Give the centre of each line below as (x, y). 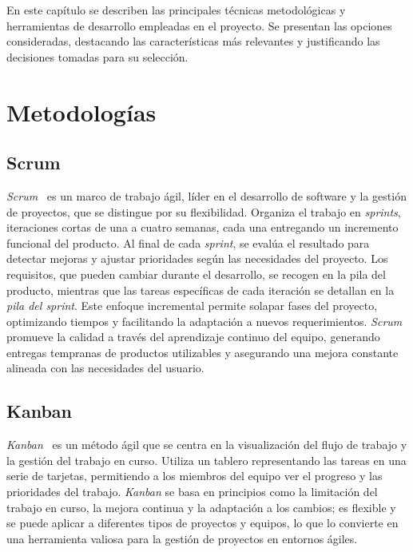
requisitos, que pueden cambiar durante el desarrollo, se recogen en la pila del (196, 274)
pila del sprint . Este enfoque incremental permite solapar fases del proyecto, (192, 306)
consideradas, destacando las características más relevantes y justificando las (193, 41)
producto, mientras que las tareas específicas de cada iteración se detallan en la (201, 290)
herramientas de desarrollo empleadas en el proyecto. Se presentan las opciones (199, 25)
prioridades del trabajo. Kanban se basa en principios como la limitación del (192, 492)
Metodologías (81, 111)
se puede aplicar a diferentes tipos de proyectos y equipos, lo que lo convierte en (203, 523)
